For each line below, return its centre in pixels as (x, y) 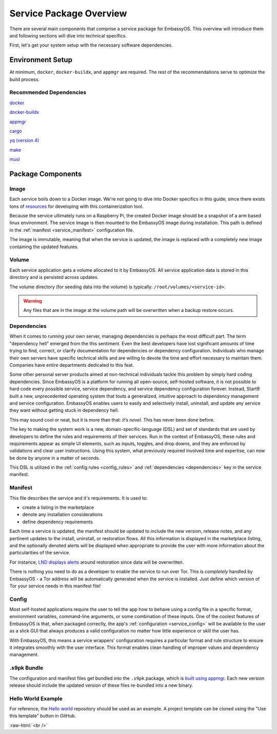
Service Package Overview (68, 13)
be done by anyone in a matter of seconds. (55, 458)
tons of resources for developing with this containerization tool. (76, 206)
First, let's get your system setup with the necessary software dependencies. (91, 45)
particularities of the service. (40, 553)
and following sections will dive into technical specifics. (68, 35)
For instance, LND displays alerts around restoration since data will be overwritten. (97, 562)
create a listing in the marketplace (58, 507)
